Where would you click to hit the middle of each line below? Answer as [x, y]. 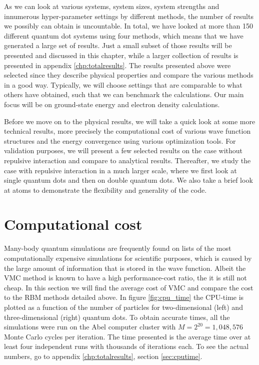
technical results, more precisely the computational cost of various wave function [127, 131]
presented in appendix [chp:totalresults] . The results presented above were [117, 65]
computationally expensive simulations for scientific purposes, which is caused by [128, 258]
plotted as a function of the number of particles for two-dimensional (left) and [123, 307]
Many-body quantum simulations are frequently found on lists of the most [118, 248]
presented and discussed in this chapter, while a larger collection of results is [121, 55]
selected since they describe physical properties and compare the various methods [129, 75]
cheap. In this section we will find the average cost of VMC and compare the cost [129, 287]
